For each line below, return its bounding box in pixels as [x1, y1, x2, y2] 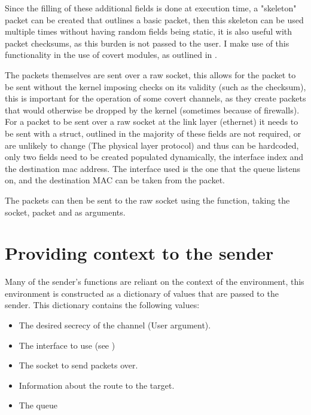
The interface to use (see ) [19, 339, 115, 351]
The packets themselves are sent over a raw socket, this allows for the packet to [5, 68, 296, 81]
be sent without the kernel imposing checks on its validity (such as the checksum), [5, 80, 306, 93]
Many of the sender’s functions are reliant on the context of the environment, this [5, 275, 304, 288]
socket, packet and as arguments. [5, 205, 126, 218]
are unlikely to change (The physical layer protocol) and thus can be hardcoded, [5, 139, 299, 151]
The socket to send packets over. [19, 359, 138, 371]
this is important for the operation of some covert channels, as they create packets [5, 92, 306, 104]
